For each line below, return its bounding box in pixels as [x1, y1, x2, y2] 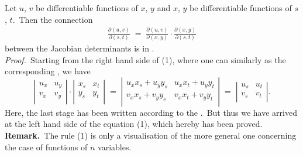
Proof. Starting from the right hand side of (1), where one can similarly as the [5, 53, 286, 66]
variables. [98, 140, 132, 153]
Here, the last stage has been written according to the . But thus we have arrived [5, 106, 297, 118]
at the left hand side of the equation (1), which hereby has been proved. [5, 118, 263, 130]
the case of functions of [5, 140, 88, 153]
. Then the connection [12, 13, 93, 25]
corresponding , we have [5, 65, 91, 77]
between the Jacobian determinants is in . [5, 42, 154, 54]
